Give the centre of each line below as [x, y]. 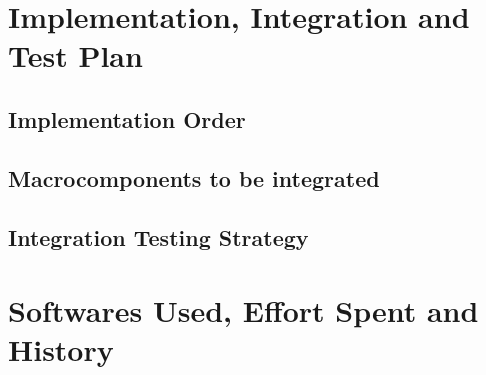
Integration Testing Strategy [158, 236]
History [61, 349]
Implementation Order [127, 118]
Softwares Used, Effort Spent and [243, 310]
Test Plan [75, 55]
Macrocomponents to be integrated [194, 177]
